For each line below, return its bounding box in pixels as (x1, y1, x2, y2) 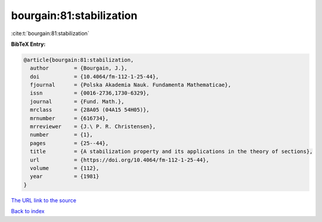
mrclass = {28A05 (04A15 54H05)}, (30, 107, 150, 113)
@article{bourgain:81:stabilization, (23, 57, 134, 63)
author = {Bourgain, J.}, (30, 65, 128, 71)
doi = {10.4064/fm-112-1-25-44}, (30, 73, 159, 80)
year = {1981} (30, 173, 100, 180)
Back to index (11, 208, 45, 215)
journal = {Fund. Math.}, (30, 98, 125, 105)
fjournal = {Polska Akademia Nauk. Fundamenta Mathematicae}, (30, 82, 231, 89)
